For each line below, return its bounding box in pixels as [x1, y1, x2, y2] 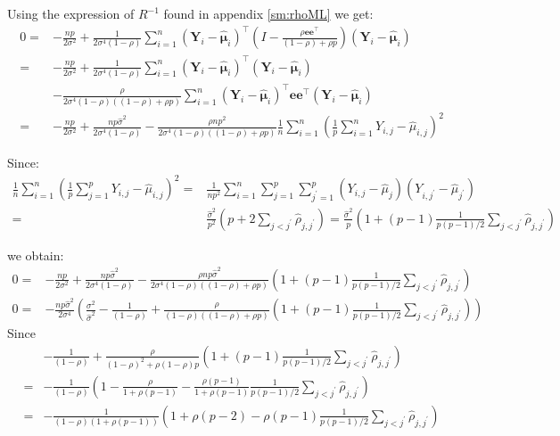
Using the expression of [7, 4, 135, 22]
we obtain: [7, 245, 64, 264]
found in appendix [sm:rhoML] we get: [163, 4, 374, 22]
